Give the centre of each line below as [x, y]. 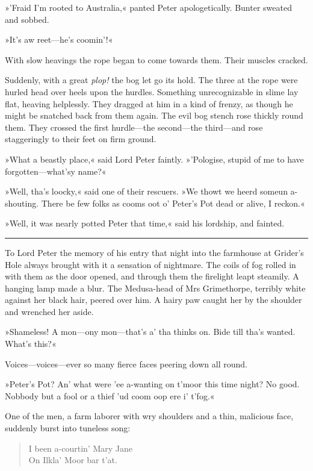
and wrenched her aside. [49, 311]
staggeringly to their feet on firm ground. [81, 139]
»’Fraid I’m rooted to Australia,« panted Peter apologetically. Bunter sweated [148, 7]
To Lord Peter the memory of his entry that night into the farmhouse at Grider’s [154, 252]
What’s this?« [31, 344]
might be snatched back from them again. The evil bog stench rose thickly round [154, 115]
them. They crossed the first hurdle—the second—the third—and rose [134, 127]
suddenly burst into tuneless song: [68, 428]
